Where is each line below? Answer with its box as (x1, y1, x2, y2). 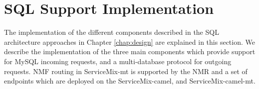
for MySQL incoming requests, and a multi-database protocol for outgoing (4, 56, 232, 66)
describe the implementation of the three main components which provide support (4, 46, 256, 57)
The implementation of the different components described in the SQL (4, 27, 219, 37)
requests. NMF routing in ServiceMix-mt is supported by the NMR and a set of (4, 66, 248, 76)
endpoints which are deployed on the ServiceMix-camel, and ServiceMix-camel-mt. (4, 76, 256, 86)
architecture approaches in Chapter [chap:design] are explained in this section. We (4, 36, 255, 47)
